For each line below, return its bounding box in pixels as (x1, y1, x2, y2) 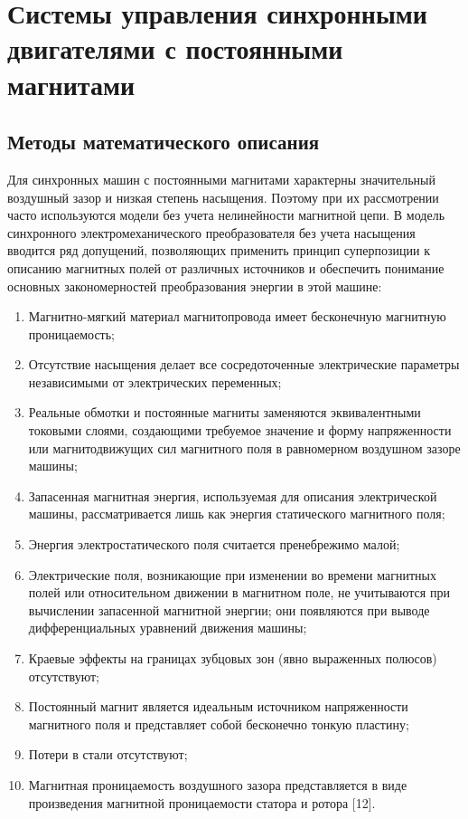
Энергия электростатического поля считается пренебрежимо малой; (28, 535, 400, 554)
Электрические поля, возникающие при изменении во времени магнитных (28, 565, 436, 584)
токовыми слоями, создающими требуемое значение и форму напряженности (28, 421, 452, 440)
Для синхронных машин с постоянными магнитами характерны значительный (7, 169, 436, 188)
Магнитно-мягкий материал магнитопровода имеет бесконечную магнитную (28, 307, 446, 326)
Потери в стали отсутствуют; (28, 745, 188, 764)
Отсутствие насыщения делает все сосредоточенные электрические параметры (28, 355, 460, 374)
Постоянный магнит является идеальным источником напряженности (28, 697, 408, 716)
